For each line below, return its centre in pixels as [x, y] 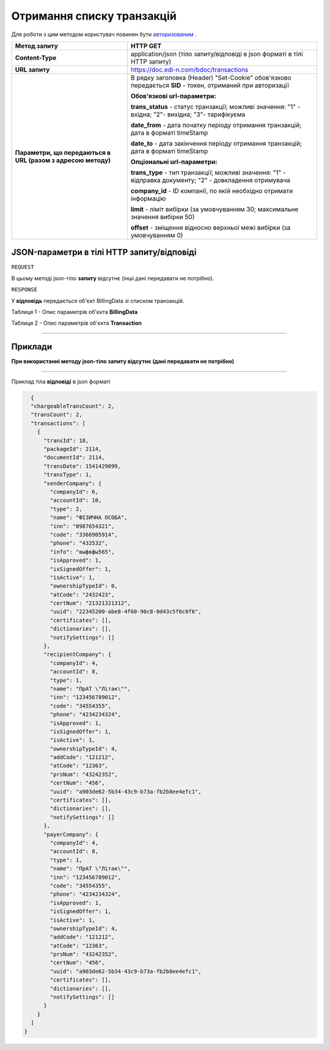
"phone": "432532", [79, 543]
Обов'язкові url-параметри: [173, 96]
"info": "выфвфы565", [82, 552]
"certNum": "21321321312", [90, 603]
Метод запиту [36, 46]
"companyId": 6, [74, 492]
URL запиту [32, 69]
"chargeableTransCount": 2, [73, 406]
